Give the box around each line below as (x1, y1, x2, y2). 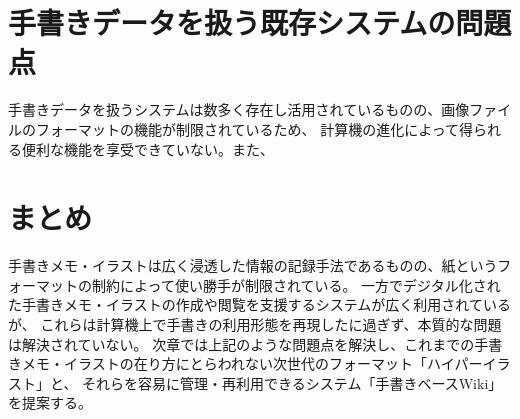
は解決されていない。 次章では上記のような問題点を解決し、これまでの (8, 333, 475, 354)
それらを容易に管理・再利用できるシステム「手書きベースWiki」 (82, 372, 503, 393)
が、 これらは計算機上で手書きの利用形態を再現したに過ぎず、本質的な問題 (8, 314, 502, 334)
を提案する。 (8, 392, 92, 413)
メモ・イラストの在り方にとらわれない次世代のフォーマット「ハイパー (21, 353, 483, 374)
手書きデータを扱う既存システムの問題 (8, 2, 512, 43)
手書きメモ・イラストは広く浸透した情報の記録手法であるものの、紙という (8, 255, 498, 276)
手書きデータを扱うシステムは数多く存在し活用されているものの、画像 (8, 99, 470, 120)
